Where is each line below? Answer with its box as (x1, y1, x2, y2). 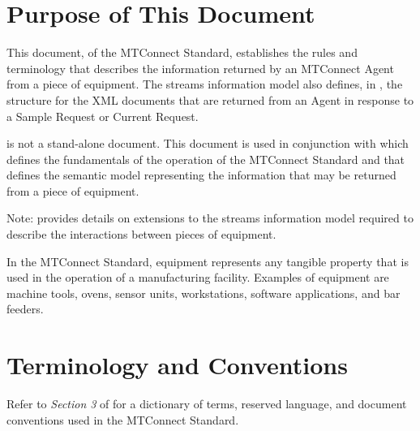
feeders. (6, 300, 44, 317)
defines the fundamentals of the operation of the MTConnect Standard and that (6, 150, 405, 167)
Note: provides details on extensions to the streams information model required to (6, 209, 414, 226)
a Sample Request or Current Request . (6, 107, 199, 124)
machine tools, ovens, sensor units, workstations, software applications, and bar (6, 284, 401, 301)
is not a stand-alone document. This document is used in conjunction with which (6, 135, 409, 152)
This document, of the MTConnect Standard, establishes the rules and (6, 44, 358, 61)
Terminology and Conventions (6, 348, 348, 381)
